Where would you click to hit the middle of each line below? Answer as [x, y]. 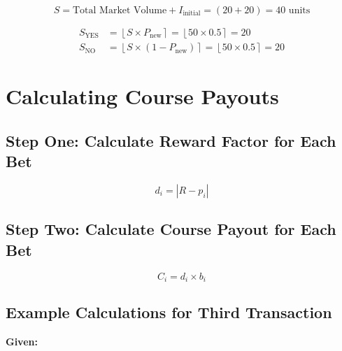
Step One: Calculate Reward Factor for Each [171, 140]
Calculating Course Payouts [142, 96]
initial [192, 14]
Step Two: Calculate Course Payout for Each [171, 229]
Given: [22, 342]
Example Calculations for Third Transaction [169, 312]
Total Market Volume [120, 10]
